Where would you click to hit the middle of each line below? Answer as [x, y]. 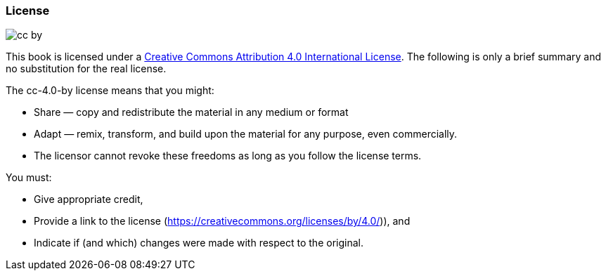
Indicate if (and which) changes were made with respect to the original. [199, 243]
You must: [29, 178]
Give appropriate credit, [89, 199]
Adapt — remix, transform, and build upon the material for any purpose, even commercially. [246, 134]
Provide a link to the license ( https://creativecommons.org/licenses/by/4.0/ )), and [222, 221]
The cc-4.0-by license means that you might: [110, 91]
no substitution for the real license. [86, 69]
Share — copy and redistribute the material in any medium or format [191, 112]
